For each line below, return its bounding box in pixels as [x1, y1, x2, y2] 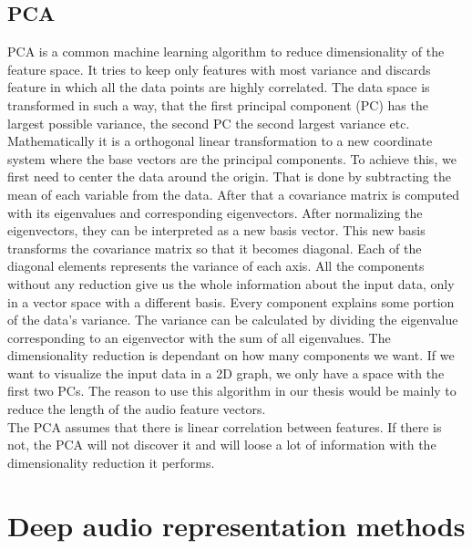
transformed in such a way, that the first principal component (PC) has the [7, 95, 428, 114]
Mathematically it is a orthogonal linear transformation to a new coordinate [7, 131, 433, 150]
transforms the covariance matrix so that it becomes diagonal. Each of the [7, 238, 422, 257]
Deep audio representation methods [7, 506, 466, 544]
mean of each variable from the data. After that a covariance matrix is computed [7, 184, 460, 203]
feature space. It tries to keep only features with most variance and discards [7, 59, 431, 78]
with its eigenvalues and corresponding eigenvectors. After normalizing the [7, 202, 423, 222]
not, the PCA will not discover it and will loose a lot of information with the [7, 435, 436, 454]
